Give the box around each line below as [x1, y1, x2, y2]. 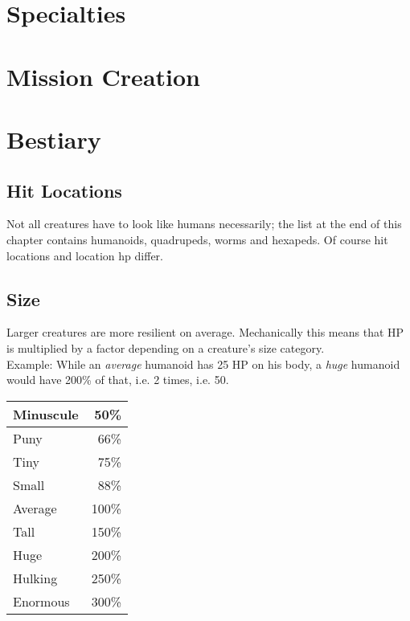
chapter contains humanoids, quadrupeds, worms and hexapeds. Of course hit [6, 231, 388, 247]
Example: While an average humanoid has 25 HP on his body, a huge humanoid [6, 355, 400, 372]
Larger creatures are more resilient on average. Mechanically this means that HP [6, 324, 404, 341]
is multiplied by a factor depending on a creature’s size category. [6, 339, 325, 356]
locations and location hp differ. [6, 247, 163, 264]
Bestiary [6, 122, 101, 155]
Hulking [13, 568, 58, 587]
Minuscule [13, 404, 79, 423]
